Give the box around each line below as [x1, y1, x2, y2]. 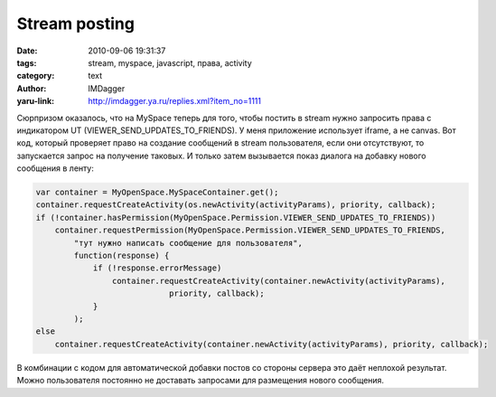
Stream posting [16, 14, 136, 33]
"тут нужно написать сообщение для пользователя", [73, 238, 303, 248]
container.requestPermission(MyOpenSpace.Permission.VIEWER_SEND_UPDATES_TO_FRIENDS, [54, 225, 446, 235]
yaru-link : [16, 96, 54, 107]
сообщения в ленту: [16, 163, 94, 174]
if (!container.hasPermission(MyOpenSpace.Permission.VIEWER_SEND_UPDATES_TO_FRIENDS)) [35, 213, 436, 222]
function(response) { [73, 250, 170, 260]
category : [16, 71, 55, 81]
